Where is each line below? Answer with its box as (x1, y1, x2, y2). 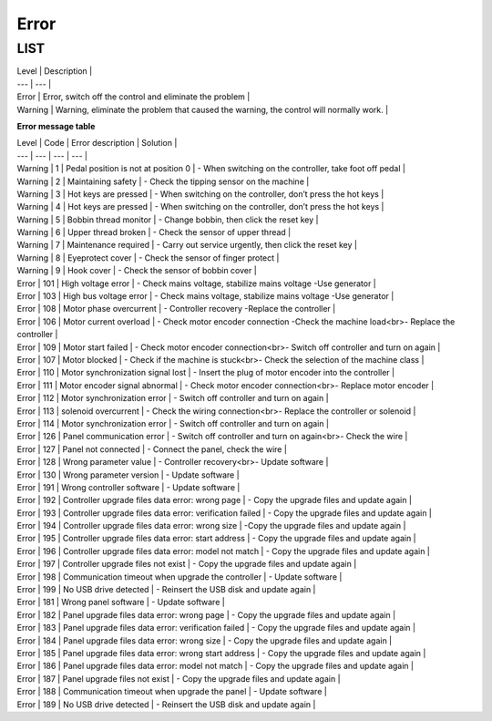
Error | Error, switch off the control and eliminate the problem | (16, 91, 251, 102)
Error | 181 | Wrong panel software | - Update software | (16, 597, 225, 608)
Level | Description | (16, 66, 93, 77)
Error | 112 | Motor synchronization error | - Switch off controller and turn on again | (16, 393, 329, 404)
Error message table (16, 120, 96, 131)
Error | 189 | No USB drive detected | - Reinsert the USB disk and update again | (16, 698, 316, 710)
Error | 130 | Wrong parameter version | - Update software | (16, 469, 241, 480)
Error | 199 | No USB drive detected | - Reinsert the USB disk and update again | (16, 584, 316, 595)
